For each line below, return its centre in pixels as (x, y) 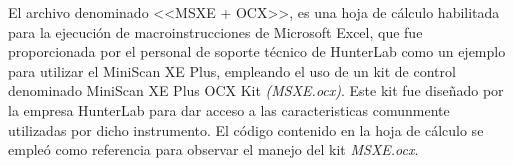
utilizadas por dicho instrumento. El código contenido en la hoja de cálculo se (246, 129)
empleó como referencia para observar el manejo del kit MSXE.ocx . (213, 149)
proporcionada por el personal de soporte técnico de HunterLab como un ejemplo (257, 51)
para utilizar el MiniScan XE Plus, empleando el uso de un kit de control (232, 70)
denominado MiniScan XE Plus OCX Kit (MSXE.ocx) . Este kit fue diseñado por (256, 90)
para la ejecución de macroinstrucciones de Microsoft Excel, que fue (215, 31)
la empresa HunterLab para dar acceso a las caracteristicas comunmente (229, 109)
